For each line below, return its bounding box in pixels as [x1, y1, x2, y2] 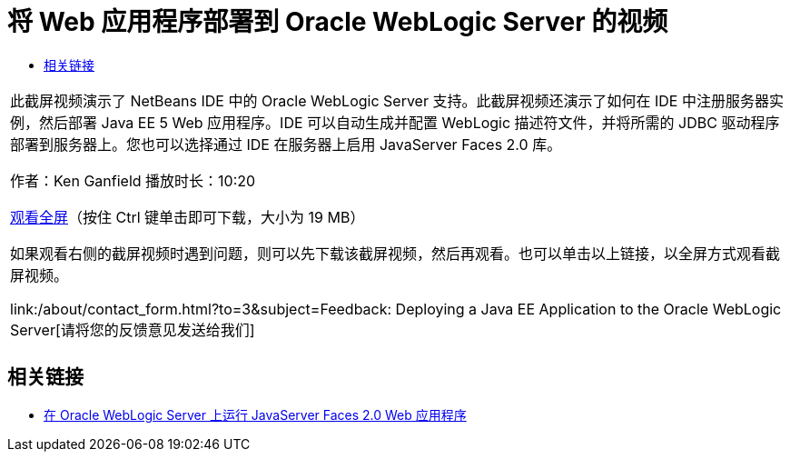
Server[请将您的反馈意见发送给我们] [10, 320, 255, 339]
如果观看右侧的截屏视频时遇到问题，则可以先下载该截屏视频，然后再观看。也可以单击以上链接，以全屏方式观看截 [10, 244, 781, 263]
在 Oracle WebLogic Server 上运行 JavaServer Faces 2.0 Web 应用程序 [44, 406, 467, 423]
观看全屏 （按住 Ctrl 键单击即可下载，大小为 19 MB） [10, 207, 365, 226]
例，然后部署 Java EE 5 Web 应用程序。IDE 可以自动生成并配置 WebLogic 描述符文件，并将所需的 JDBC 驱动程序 [10, 113, 780, 132]
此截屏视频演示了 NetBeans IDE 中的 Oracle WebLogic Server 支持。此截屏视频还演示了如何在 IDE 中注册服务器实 [10, 91, 784, 110]
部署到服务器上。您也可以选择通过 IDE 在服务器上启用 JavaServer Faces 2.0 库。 [10, 135, 562, 154]
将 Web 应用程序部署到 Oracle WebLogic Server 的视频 [7, 6, 668, 37]
